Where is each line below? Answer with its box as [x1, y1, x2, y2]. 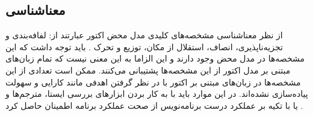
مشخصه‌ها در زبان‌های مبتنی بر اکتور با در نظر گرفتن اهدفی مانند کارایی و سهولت [5, 75, 301, 88]
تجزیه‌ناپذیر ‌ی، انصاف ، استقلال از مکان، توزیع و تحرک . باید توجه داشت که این [5, 40, 283, 53]
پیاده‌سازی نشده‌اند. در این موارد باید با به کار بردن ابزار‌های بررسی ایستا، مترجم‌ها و [5, 87, 308, 100]
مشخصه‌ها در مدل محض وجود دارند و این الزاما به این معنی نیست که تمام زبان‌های [5, 52, 305, 65]
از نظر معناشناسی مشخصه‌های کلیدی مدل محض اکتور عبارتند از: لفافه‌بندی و [5, 29, 283, 41]
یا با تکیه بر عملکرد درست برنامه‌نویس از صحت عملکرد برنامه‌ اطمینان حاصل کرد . [5, 99, 303, 111]
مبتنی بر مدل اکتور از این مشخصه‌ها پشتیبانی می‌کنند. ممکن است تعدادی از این [5, 63, 291, 76]
